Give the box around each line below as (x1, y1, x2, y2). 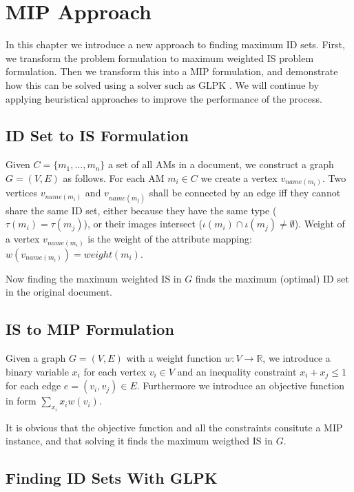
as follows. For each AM (63, 170, 165, 185)
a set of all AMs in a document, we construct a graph (108, 157, 334, 172)
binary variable (6, 364, 69, 378)
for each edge (6, 378, 61, 393)
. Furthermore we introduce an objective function (136, 378, 345, 393)
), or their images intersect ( (83, 216, 202, 231)
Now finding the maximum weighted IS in (6, 271, 182, 285)
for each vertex (83, 364, 147, 378)
